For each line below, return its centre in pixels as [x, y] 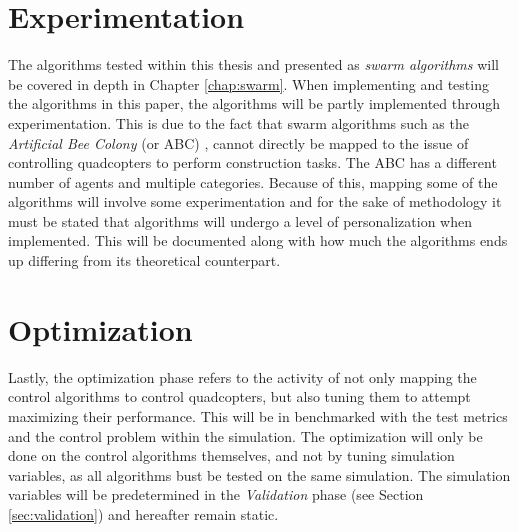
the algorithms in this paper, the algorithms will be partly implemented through [254, 103]
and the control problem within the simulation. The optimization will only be [245, 435]
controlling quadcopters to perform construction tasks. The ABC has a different [252, 162]
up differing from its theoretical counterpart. [144, 260]
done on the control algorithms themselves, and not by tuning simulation [231, 455]
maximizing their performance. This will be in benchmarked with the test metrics [258, 415]
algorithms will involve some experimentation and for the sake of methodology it [255, 201]
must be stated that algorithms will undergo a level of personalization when [240, 220]
